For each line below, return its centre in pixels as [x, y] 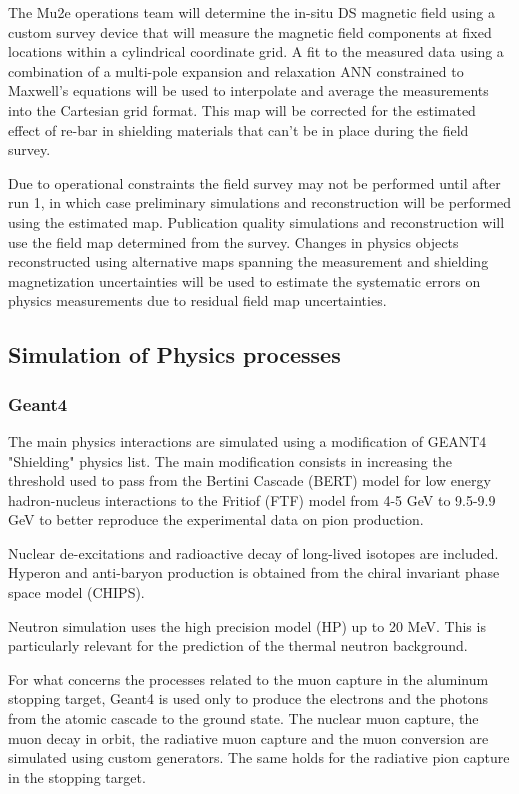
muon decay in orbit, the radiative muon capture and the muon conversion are [248, 737]
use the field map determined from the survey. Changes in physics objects [233, 241]
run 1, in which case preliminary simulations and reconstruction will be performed [260, 202]
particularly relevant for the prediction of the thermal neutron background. [238, 645]
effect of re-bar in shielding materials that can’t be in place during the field [238, 129]
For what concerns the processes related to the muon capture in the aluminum [248, 678]
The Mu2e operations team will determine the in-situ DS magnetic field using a [251, 12]
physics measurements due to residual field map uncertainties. [197, 300]
